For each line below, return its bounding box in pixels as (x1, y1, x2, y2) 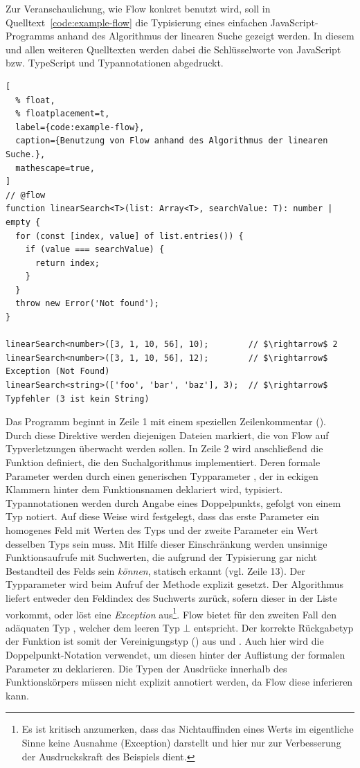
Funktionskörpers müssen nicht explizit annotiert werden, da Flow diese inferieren (6, 675, 353, 689)
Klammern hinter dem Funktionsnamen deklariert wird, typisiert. (6, 482, 283, 497)
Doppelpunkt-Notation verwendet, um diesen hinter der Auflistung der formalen (6, 647, 345, 661)
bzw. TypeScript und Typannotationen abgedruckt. (6, 55, 224, 70)
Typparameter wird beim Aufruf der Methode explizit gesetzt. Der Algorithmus (6, 577, 343, 591)
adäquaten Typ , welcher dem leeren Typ (6, 620, 180, 634)
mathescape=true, (15, 163, 95, 173)
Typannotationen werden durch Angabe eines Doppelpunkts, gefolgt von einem (6, 495, 341, 510)
